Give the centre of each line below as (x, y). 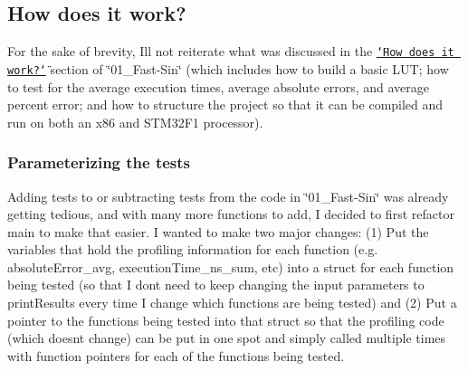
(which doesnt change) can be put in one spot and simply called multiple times (227, 338)
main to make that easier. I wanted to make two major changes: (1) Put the (218, 231)
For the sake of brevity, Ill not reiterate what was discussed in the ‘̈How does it (231, 51)
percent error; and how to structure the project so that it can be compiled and (225, 105)
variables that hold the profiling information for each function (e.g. (193, 249)
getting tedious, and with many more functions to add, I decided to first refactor (231, 214)
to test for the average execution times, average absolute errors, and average (219, 86)
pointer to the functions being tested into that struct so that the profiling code (226, 320)
